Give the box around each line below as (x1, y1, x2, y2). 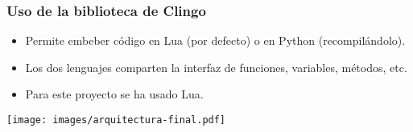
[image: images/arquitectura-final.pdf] (6, 114, 226, 126)
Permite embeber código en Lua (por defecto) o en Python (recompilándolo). (25, 32, 406, 49)
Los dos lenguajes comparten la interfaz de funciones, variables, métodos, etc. (25, 58, 407, 75)
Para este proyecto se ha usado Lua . (25, 86, 204, 102)
